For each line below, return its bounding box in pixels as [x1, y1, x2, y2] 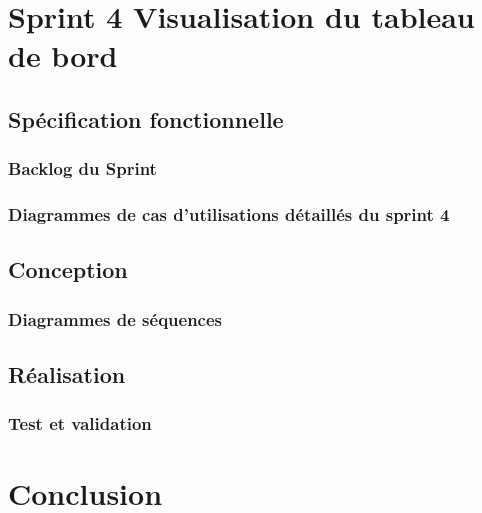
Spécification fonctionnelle [8, 103, 284, 134]
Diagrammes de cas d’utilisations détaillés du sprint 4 [8, 202, 450, 227]
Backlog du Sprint [8, 156, 157, 181]
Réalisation [8, 359, 126, 390]
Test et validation [8, 411, 152, 436]
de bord [8, 35, 118, 76]
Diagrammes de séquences [8, 306, 223, 331]
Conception [8, 254, 128, 285]
